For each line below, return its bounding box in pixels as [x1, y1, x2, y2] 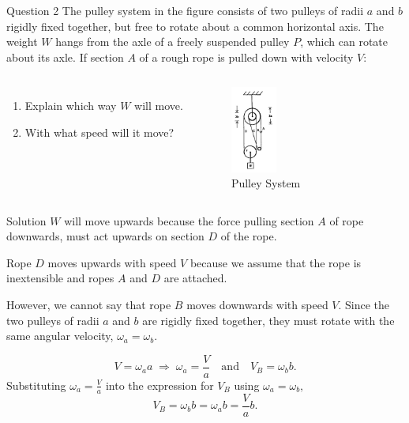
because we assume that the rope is [189, 254, 362, 270]
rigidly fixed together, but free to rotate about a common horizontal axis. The [6, 17, 384, 34]
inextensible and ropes [6, 270, 114, 286]
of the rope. [220, 228, 277, 244]
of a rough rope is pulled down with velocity [139, 48, 354, 65]
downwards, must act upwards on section [6, 228, 204, 244]
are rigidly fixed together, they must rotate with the [142, 312, 395, 328]
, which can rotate [300, 33, 388, 50]
